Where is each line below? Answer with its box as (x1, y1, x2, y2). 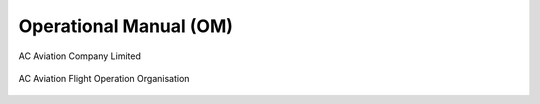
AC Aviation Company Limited (18, 50, 142, 62)
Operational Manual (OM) (18, 15, 234, 37)
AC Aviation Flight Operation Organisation (18, 72, 190, 84)
